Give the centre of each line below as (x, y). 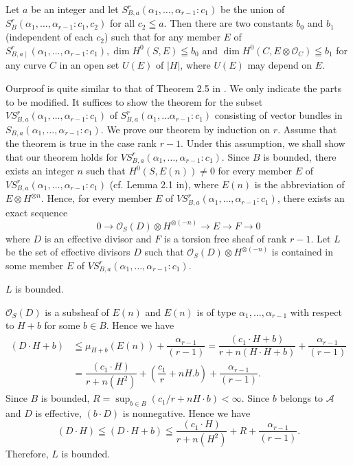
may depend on (280, 65)
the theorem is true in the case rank (81, 143)
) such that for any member (162, 37)
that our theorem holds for (62, 156)
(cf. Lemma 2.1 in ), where (164, 184)
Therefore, (27, 454)
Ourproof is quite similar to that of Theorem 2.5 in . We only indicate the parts (174, 88)
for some (62, 325)
